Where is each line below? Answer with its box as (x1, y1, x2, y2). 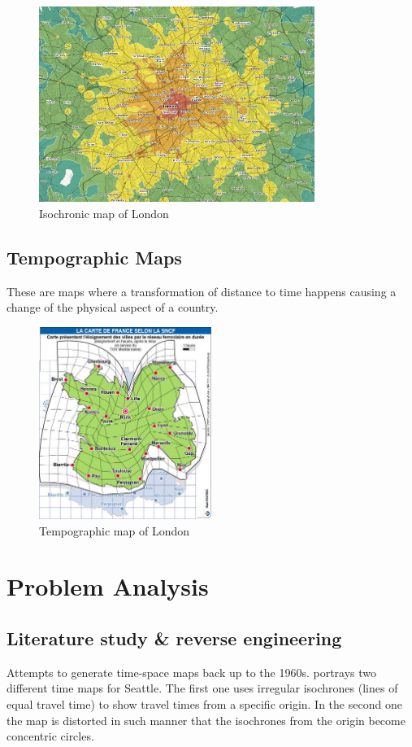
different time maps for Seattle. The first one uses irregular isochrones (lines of (7, 679, 398, 697)
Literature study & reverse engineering (7, 626, 342, 651)
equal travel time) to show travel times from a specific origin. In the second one (7, 696, 402, 713)
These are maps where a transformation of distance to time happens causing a (7, 282, 397, 299)
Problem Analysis (7, 570, 209, 603)
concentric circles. (7, 727, 94, 745)
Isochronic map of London (39, 204, 169, 221)
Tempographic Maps (7, 244, 182, 269)
